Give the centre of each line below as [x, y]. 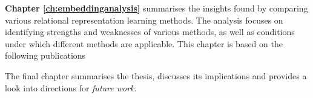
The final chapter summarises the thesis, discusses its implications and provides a [156, 75]
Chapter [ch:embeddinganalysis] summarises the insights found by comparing [156, 8]
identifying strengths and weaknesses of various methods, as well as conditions [150, 32]
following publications [45, 55]
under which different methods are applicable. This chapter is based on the [144, 43]
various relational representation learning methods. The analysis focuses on [144, 20]
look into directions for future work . [71, 87]
